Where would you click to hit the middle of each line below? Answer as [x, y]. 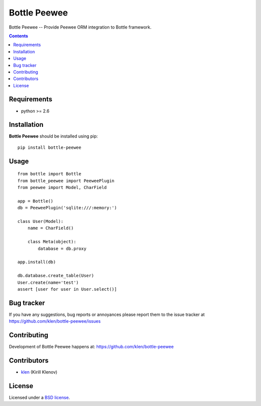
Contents [19, 36]
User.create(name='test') [48, 282]
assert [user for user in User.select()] [67, 289]
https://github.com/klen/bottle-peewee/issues [55, 321]
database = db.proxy [62, 249]
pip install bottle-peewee [50, 147]
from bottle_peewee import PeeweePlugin [66, 181]
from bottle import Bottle [50, 174]
